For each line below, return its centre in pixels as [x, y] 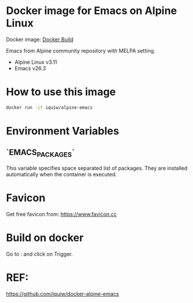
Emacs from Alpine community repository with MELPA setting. [81, 50]
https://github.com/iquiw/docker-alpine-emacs [63, 294]
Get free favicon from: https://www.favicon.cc [61, 214]
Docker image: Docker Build [40, 39]
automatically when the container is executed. [61, 174]
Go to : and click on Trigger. [39, 254]
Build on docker [45, 238]
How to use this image [61, 92]
